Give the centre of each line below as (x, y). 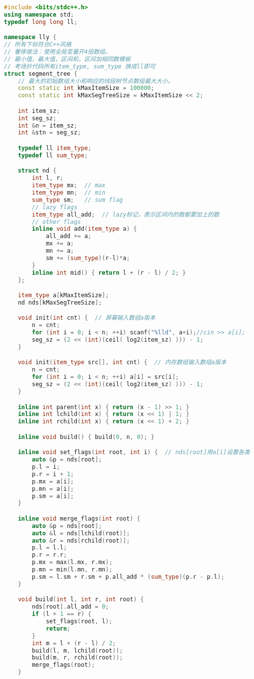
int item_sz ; (39, 111)
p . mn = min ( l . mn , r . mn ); (72, 570)
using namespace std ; (39, 14)
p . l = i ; (46, 467)
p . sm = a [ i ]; (53, 496)
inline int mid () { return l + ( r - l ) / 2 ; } (109, 273)
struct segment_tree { (41, 74)
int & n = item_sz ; (48, 125)
